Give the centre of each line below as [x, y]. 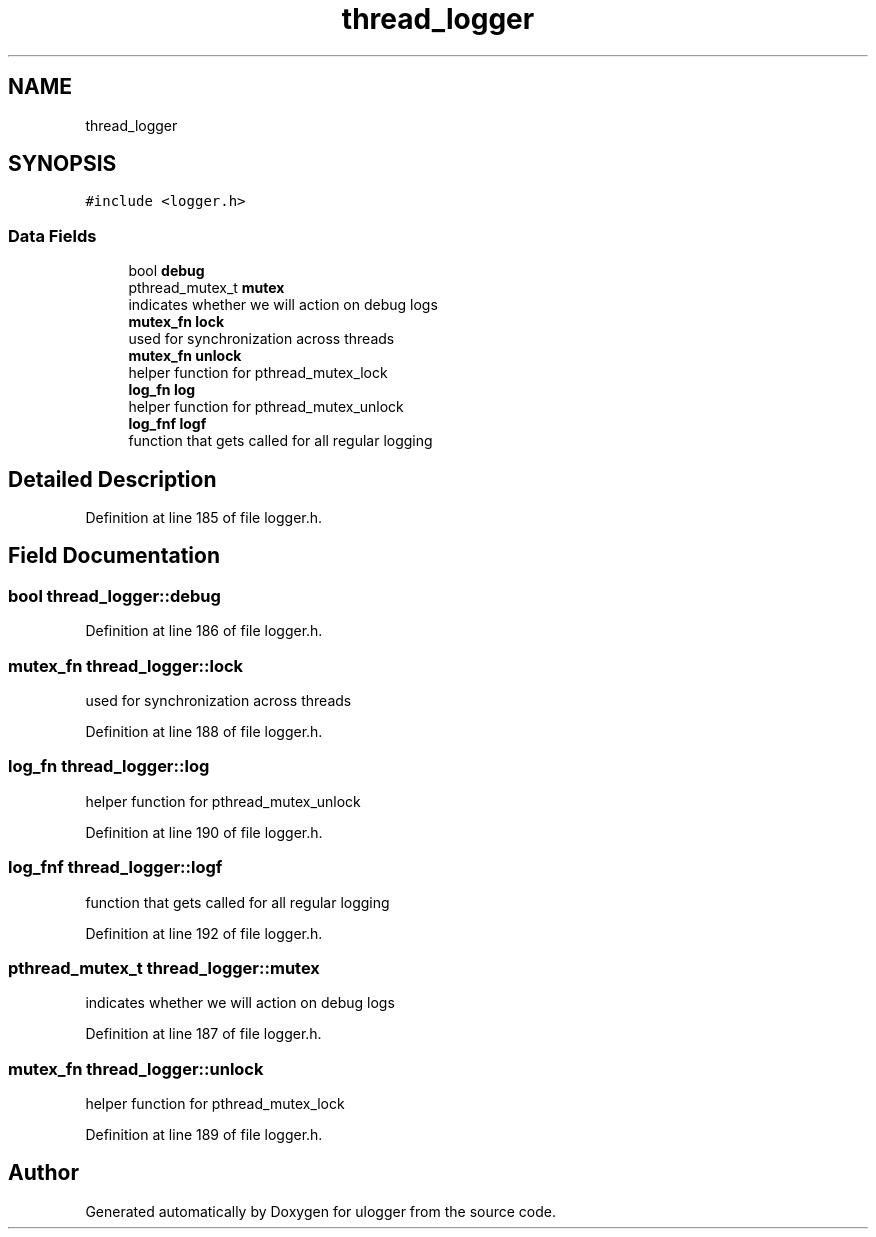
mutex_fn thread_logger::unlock [136, 1068]
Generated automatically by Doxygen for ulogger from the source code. [320, 1211]
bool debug [166, 271]
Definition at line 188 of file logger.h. [204, 731]
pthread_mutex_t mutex [206, 288]
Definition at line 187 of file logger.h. [203, 1034]
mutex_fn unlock [185, 356]
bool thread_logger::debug [114, 595]
